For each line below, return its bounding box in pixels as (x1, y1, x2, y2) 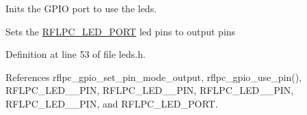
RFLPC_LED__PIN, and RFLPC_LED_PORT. (5, 96, 218, 110)
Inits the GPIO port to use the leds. (5, 1, 157, 15)
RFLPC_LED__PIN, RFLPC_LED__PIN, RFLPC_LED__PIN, (5, 83, 294, 97)
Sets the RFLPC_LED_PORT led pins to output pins (5, 24, 236, 38)
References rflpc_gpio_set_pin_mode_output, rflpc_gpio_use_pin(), (5, 69, 302, 84)
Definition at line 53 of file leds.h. (5, 47, 146, 61)
